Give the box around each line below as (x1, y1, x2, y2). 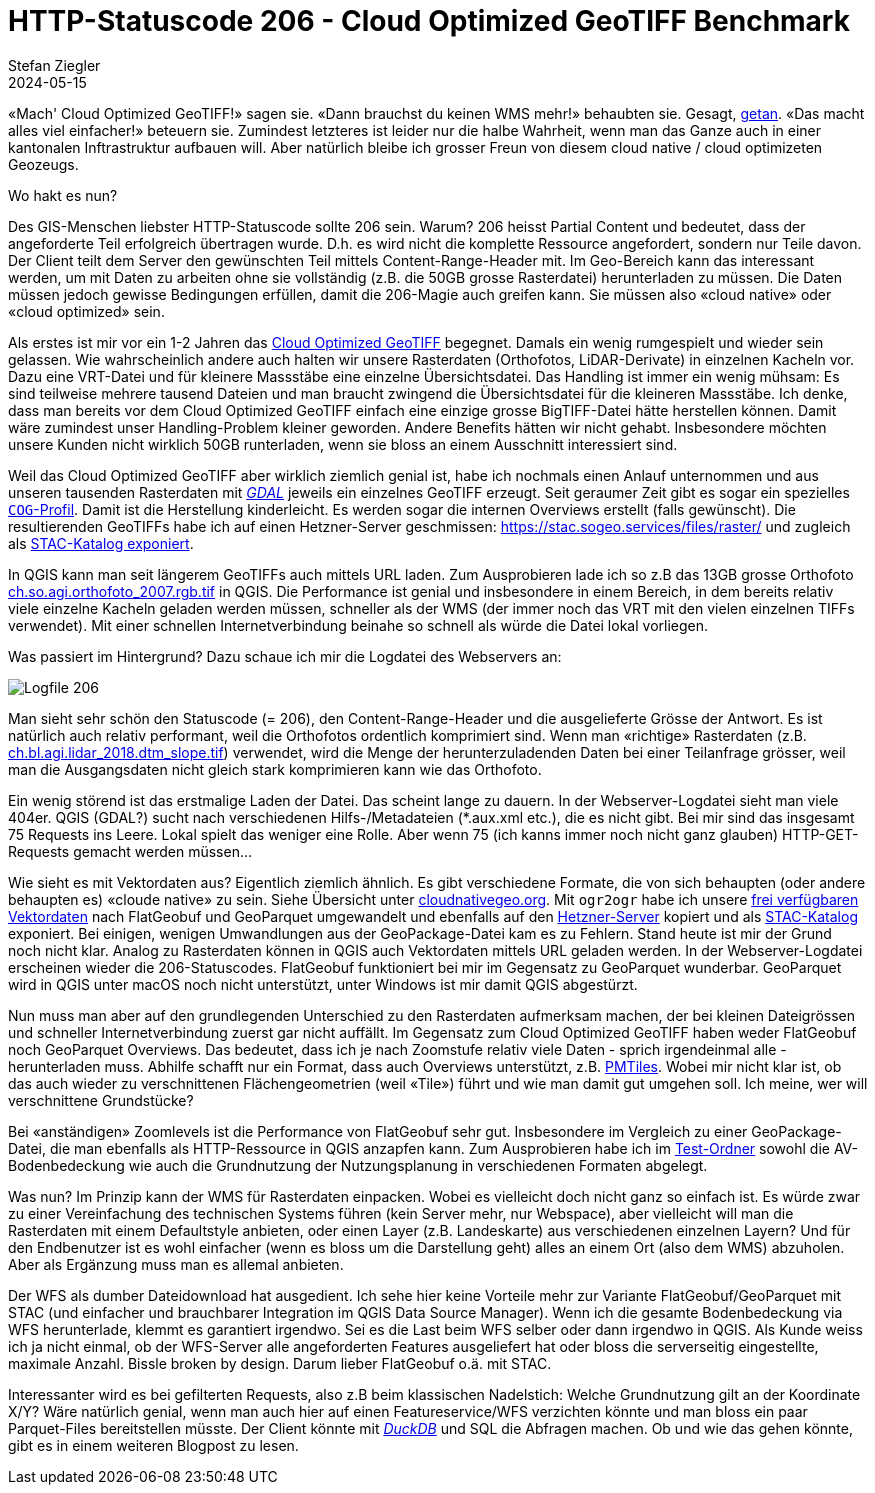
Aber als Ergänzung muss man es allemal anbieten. (8, 1255, 344, 1273)
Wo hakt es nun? (8, 186, 118, 204)
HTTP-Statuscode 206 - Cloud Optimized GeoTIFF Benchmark (8, 4, 850, 38)
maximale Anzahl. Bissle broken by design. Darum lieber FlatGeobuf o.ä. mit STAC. (8, 1354, 552, 1372)
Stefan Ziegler (8, 56, 101, 74)
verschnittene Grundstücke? (8, 1091, 194, 1109)
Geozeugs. (8, 155, 79, 173)
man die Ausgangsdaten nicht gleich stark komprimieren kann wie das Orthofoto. (8, 760, 542, 778)
